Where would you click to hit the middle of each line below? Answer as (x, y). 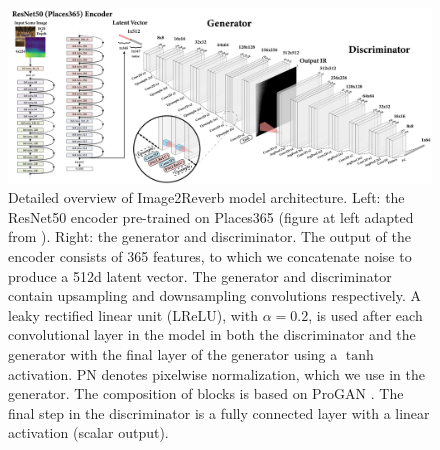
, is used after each (365, 314)
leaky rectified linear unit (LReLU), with (133, 314)
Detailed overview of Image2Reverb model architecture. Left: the (206, 197)
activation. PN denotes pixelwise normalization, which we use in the (216, 373)
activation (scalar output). (88, 432)
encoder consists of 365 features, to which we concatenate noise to (210, 255)
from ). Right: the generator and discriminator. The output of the (210, 236)
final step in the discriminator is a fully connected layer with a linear (219, 412)
